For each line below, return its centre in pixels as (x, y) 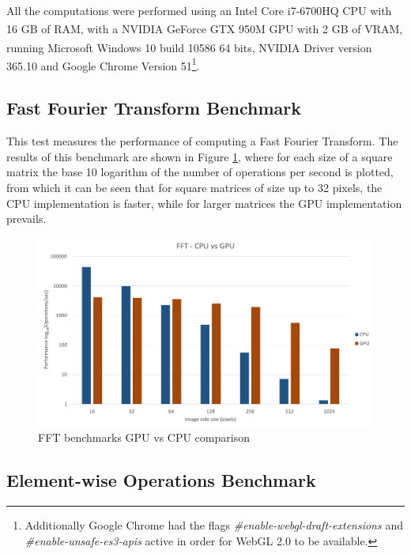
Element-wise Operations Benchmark (161, 480)
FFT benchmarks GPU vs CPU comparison (144, 437)
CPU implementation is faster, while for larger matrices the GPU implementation (204, 203)
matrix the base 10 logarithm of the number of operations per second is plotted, (200, 172)
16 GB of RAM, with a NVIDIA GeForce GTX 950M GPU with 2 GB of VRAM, (205, 28)
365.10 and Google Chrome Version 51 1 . (103, 64)
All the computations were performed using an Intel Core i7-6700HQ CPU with (199, 10)
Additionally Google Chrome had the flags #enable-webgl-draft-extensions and (214, 525)
